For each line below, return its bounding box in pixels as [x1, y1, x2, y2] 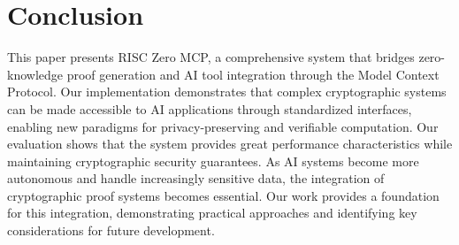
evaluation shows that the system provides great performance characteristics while [7, 134, 453, 153]
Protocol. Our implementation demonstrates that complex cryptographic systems [7, 82, 447, 101]
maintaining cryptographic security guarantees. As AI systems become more [7, 151, 419, 170]
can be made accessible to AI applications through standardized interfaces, [7, 99, 412, 118]
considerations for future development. [7, 221, 215, 240]
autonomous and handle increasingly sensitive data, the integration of [7, 169, 385, 188]
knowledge [7, 65, 63, 83]
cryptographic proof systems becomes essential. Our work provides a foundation [7, 186, 440, 204]
